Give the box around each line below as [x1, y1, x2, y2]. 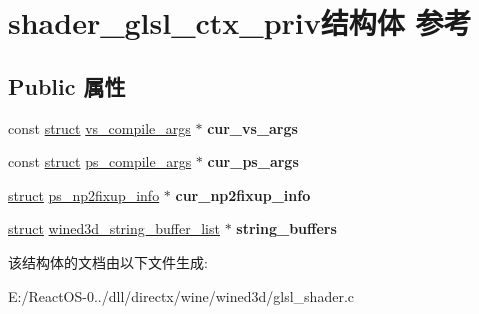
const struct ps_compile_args [8, 151, 192, 172]
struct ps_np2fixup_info [8, 184, 160, 205]
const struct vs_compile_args [8, 117, 191, 138]
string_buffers [236, 218, 337, 239]
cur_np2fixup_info [175, 184, 311, 205]
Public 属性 [8, 70, 126, 101]
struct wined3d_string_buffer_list [8, 218, 220, 239]
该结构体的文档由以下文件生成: [8, 251, 208, 272]
